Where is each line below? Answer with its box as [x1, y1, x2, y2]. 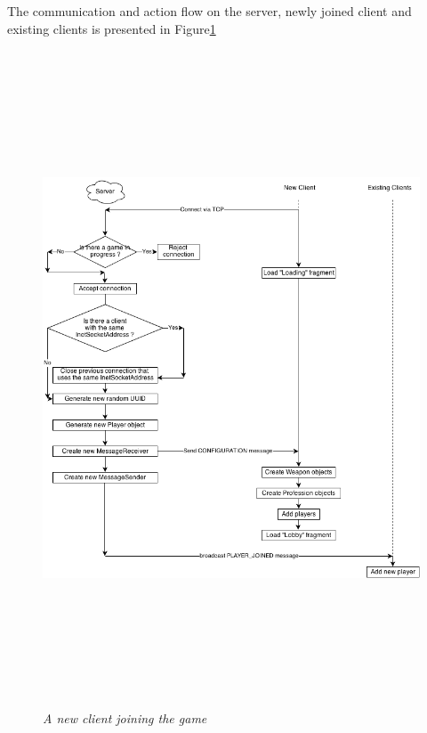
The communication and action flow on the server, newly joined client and [7, 2, 412, 20]
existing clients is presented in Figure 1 [7, 19, 216, 37]
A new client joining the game [43, 708, 207, 727]
